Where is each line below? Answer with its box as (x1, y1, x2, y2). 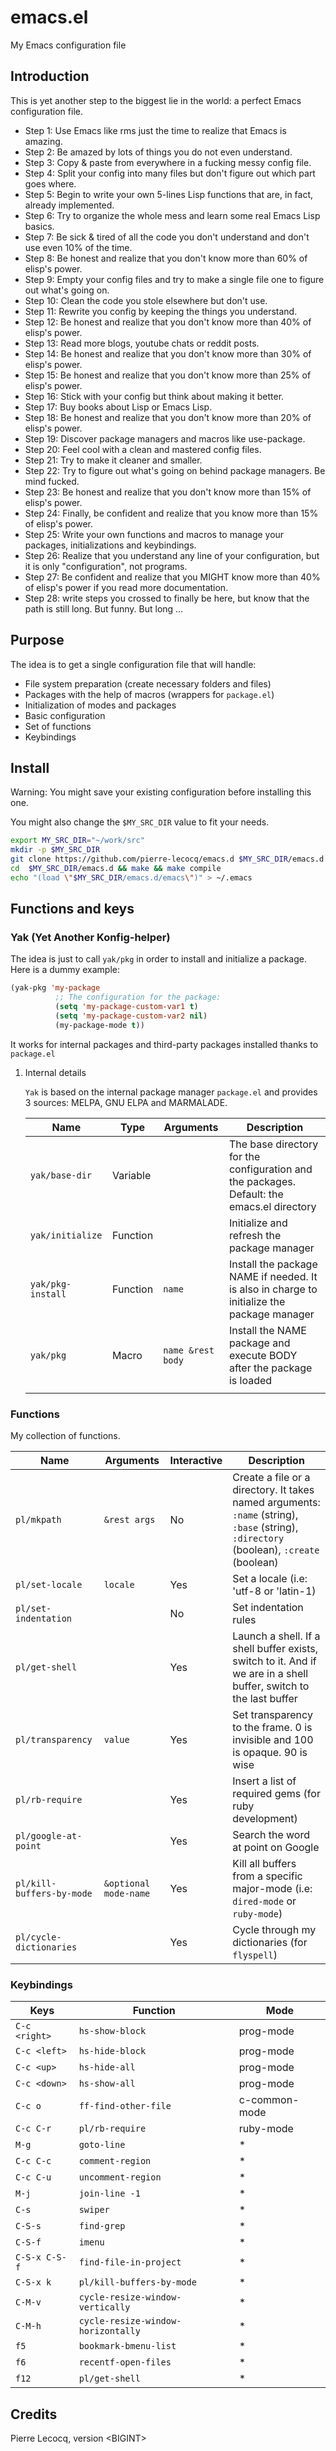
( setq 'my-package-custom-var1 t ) (54, 1002, 199, 1012)
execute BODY (228, 1348, 298, 1362)
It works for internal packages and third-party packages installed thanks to (10, 1038, 319, 1050)
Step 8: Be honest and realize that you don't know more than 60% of (24, 252, 308, 264)
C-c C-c (15, 2156, 52, 2167)
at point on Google (232, 1841, 320, 1855)
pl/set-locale (15, 1579, 83, 1591)
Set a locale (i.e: (232, 1572, 308, 1586)
